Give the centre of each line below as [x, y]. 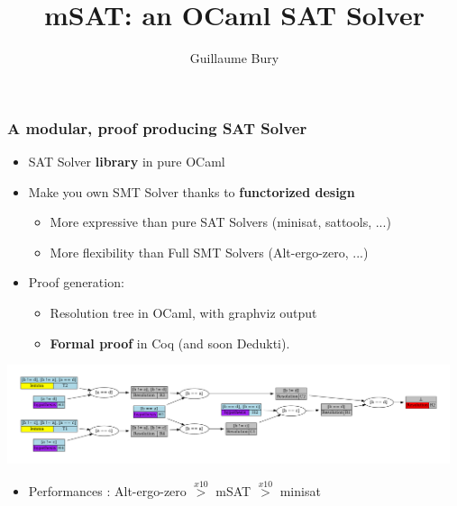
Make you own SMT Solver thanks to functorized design [192, 191]
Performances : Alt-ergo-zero [107, 490]
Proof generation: [76, 282]
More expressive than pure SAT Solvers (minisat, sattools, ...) [220, 222]
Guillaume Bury [234, 58]
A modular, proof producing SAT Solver [157, 127]
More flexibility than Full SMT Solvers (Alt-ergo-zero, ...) [209, 252]
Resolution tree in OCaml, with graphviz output [183, 312]
